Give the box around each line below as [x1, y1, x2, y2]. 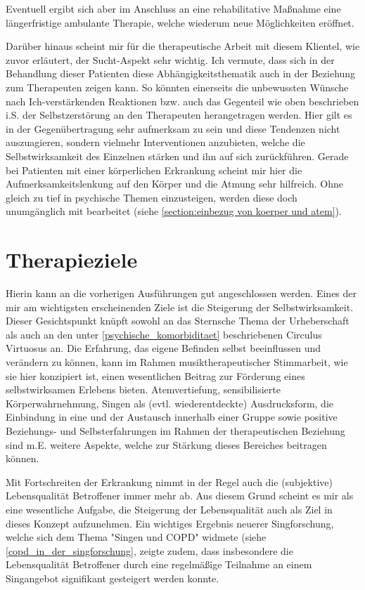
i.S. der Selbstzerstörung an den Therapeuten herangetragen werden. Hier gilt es [6, 107, 352, 122]
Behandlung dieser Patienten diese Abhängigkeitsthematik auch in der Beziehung [6, 66, 356, 81]
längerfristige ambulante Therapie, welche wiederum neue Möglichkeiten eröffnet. [6, 15, 354, 29]
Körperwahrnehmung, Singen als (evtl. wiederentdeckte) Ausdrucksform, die [6, 395, 333, 410]
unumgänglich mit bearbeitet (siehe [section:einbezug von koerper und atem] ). [6, 204, 342, 218]
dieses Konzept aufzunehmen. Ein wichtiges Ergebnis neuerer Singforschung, [6, 516, 334, 530]
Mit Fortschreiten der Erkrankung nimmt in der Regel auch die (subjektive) [6, 474, 333, 489]
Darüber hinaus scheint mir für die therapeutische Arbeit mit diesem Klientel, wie [6, 39, 360, 53]
